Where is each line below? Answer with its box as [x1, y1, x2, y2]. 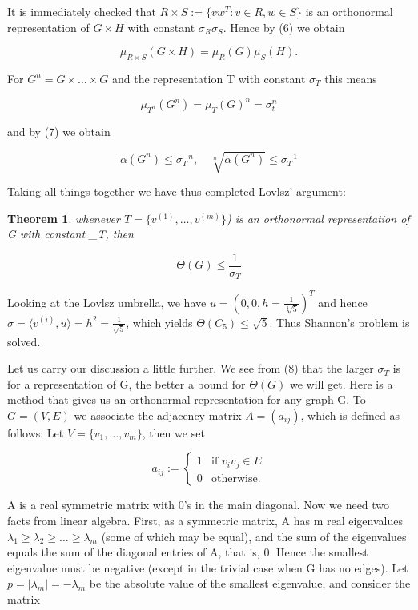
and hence [318, 293, 368, 310]
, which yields [126, 313, 193, 330]
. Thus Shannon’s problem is [269, 313, 410, 330]
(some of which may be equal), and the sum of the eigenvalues [101, 528, 407, 544]
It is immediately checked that [7, 3, 156, 19]
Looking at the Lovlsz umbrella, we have [7, 293, 207, 310]
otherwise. [211, 472, 261, 484]
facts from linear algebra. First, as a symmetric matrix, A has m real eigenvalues [7, 512, 403, 529]
